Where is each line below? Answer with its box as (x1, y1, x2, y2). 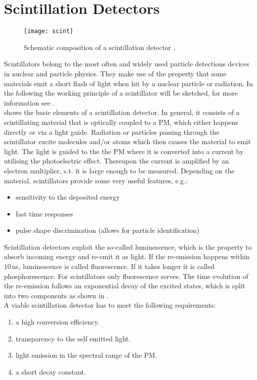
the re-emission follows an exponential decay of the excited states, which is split (4, 280, 246, 291)
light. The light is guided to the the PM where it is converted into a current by (4, 146, 244, 156)
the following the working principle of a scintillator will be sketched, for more (4, 88, 238, 98)
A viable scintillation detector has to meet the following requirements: (4, 300, 216, 310)
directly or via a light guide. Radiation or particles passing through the (4, 126, 219, 137)
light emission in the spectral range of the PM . (15, 350, 157, 360)
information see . (4, 97, 55, 108)
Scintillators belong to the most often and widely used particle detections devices (4, 58, 250, 69)
